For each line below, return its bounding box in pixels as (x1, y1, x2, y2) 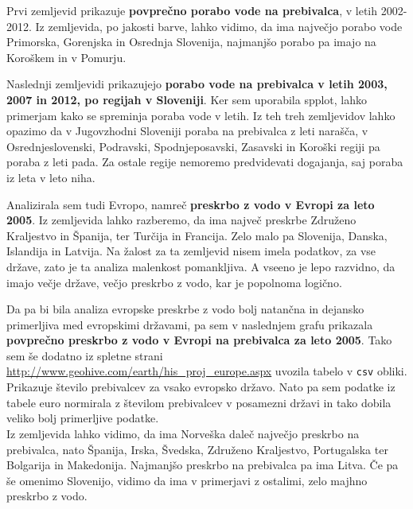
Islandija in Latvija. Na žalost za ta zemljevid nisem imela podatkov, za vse (6, 243, 376, 259)
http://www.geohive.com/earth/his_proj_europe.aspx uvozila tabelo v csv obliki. (6, 363, 407, 379)
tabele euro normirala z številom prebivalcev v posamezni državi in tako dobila (6, 394, 392, 410)
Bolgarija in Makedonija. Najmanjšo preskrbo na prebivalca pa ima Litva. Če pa (6, 457, 399, 473)
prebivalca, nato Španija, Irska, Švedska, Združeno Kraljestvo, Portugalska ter (6, 441, 388, 457)
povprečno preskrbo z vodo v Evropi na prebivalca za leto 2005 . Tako (6, 332, 392, 348)
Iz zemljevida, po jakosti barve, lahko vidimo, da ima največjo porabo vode (35, 17, 403, 34)
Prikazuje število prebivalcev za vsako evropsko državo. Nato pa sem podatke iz (6, 379, 395, 395)
